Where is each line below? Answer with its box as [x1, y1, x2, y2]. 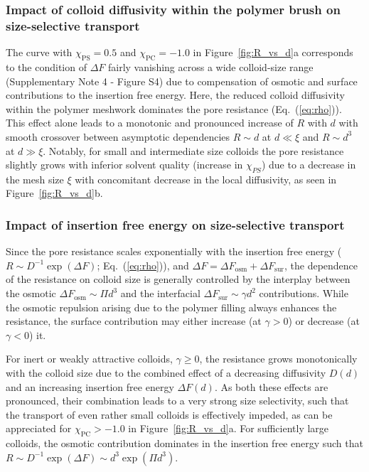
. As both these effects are [214, 379, 328, 394]
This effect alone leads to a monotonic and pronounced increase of [6, 115, 294, 130]
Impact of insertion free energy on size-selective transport [6, 216, 345, 233]
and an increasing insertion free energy [6, 379, 174, 394]
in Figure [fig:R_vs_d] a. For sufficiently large [128, 421, 329, 436]
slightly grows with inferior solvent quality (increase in [6, 157, 243, 172]
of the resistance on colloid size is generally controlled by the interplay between [6, 272, 351, 286]
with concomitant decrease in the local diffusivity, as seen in [75, 171, 337, 186]
